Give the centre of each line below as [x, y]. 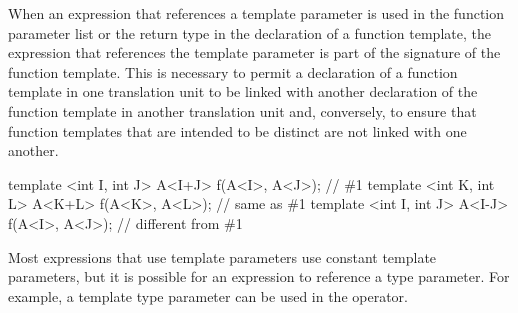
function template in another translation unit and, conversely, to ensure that [242, 110]
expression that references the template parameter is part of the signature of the [254, 52]
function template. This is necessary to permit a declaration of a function [233, 71]
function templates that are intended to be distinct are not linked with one [237, 130]
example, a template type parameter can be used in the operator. [208, 295]
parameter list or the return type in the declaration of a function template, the [249, 32]
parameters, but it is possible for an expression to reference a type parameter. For [259, 276]
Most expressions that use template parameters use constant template [222, 256]
